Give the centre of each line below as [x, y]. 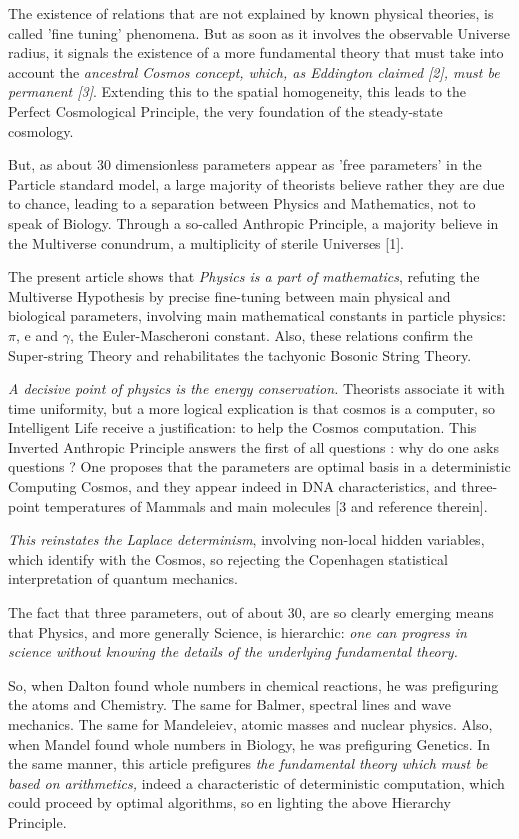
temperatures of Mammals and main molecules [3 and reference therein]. [266, 505]
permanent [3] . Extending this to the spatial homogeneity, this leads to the [237, 91]
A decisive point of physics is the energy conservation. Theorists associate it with [256, 388]
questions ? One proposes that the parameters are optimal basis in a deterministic [259, 466]
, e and [36, 334]
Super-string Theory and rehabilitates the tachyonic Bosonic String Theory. [240, 354]
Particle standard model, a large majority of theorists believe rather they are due [256, 183]
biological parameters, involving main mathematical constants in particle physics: [257, 315]
